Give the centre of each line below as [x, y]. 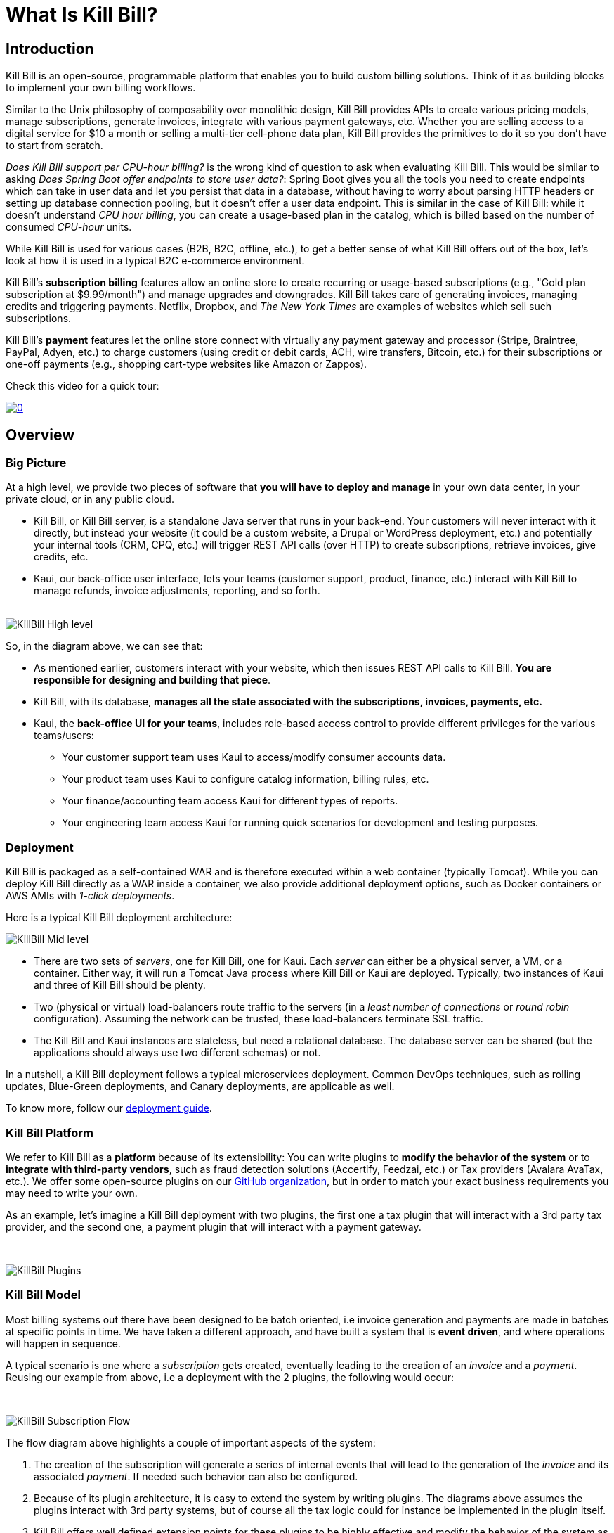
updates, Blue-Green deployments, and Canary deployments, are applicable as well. [200, 1086]
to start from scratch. [54, 146]
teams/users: [64, 736]
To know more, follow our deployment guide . [109, 1108]
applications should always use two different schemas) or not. [177, 1053]
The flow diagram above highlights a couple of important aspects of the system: [191, 1442]
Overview [40, 435]
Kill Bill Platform [50, 1133]
